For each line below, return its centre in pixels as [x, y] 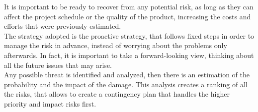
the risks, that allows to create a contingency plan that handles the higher [117, 94]
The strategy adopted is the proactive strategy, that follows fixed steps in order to [129, 35]
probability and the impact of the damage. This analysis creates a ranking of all [126, 84]
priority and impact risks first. [50, 103]
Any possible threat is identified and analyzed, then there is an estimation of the [127, 75]
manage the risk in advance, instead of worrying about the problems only [116, 45]
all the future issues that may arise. [58, 65]
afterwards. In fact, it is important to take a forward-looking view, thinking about [129, 55]
